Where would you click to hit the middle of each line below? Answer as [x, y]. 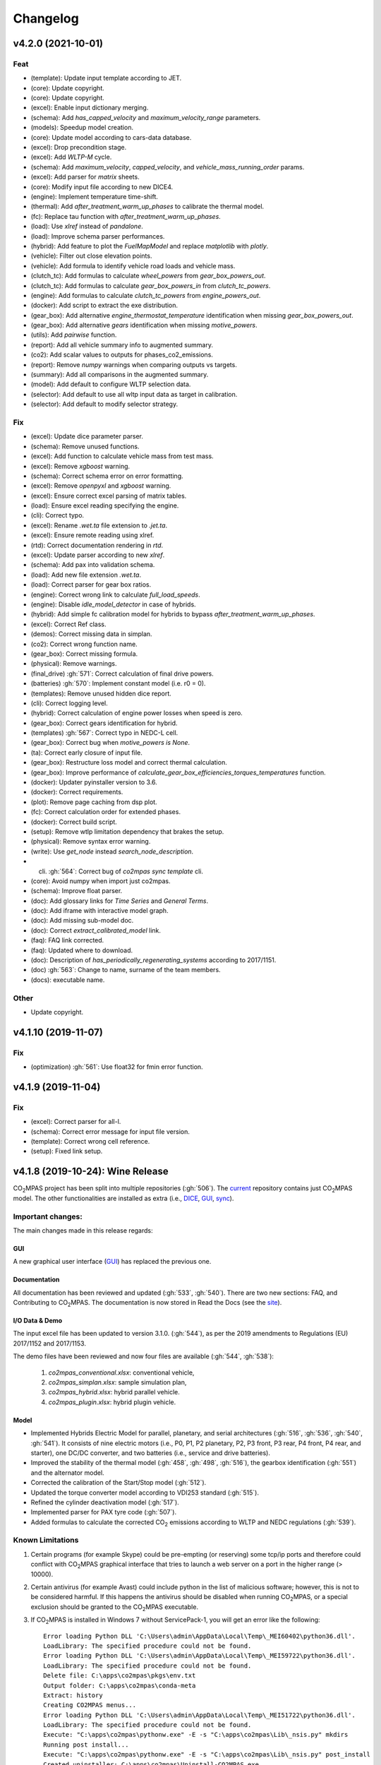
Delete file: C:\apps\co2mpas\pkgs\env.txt [120, 1676]
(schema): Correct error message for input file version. [110, 1131]
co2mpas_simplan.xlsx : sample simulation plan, [117, 1382]
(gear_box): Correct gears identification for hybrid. [104, 723]
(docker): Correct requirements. [77, 792]
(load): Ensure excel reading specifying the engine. [105, 505]
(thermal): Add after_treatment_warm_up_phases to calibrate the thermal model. [147, 207]
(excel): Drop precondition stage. [79, 148]
